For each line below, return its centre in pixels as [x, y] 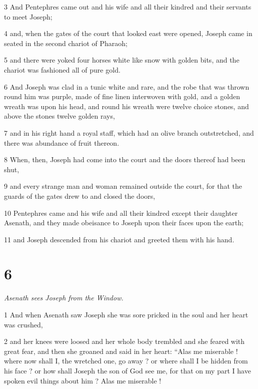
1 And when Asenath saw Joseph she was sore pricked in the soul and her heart [126, 314]
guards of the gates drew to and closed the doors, [80, 196]
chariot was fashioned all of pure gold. [62, 69]
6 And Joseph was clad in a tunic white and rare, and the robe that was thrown [127, 86]
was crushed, [23, 324]
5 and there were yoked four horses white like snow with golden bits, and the [122, 60]
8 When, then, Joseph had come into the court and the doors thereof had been [125, 159]
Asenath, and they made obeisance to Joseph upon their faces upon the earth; [124, 223]
